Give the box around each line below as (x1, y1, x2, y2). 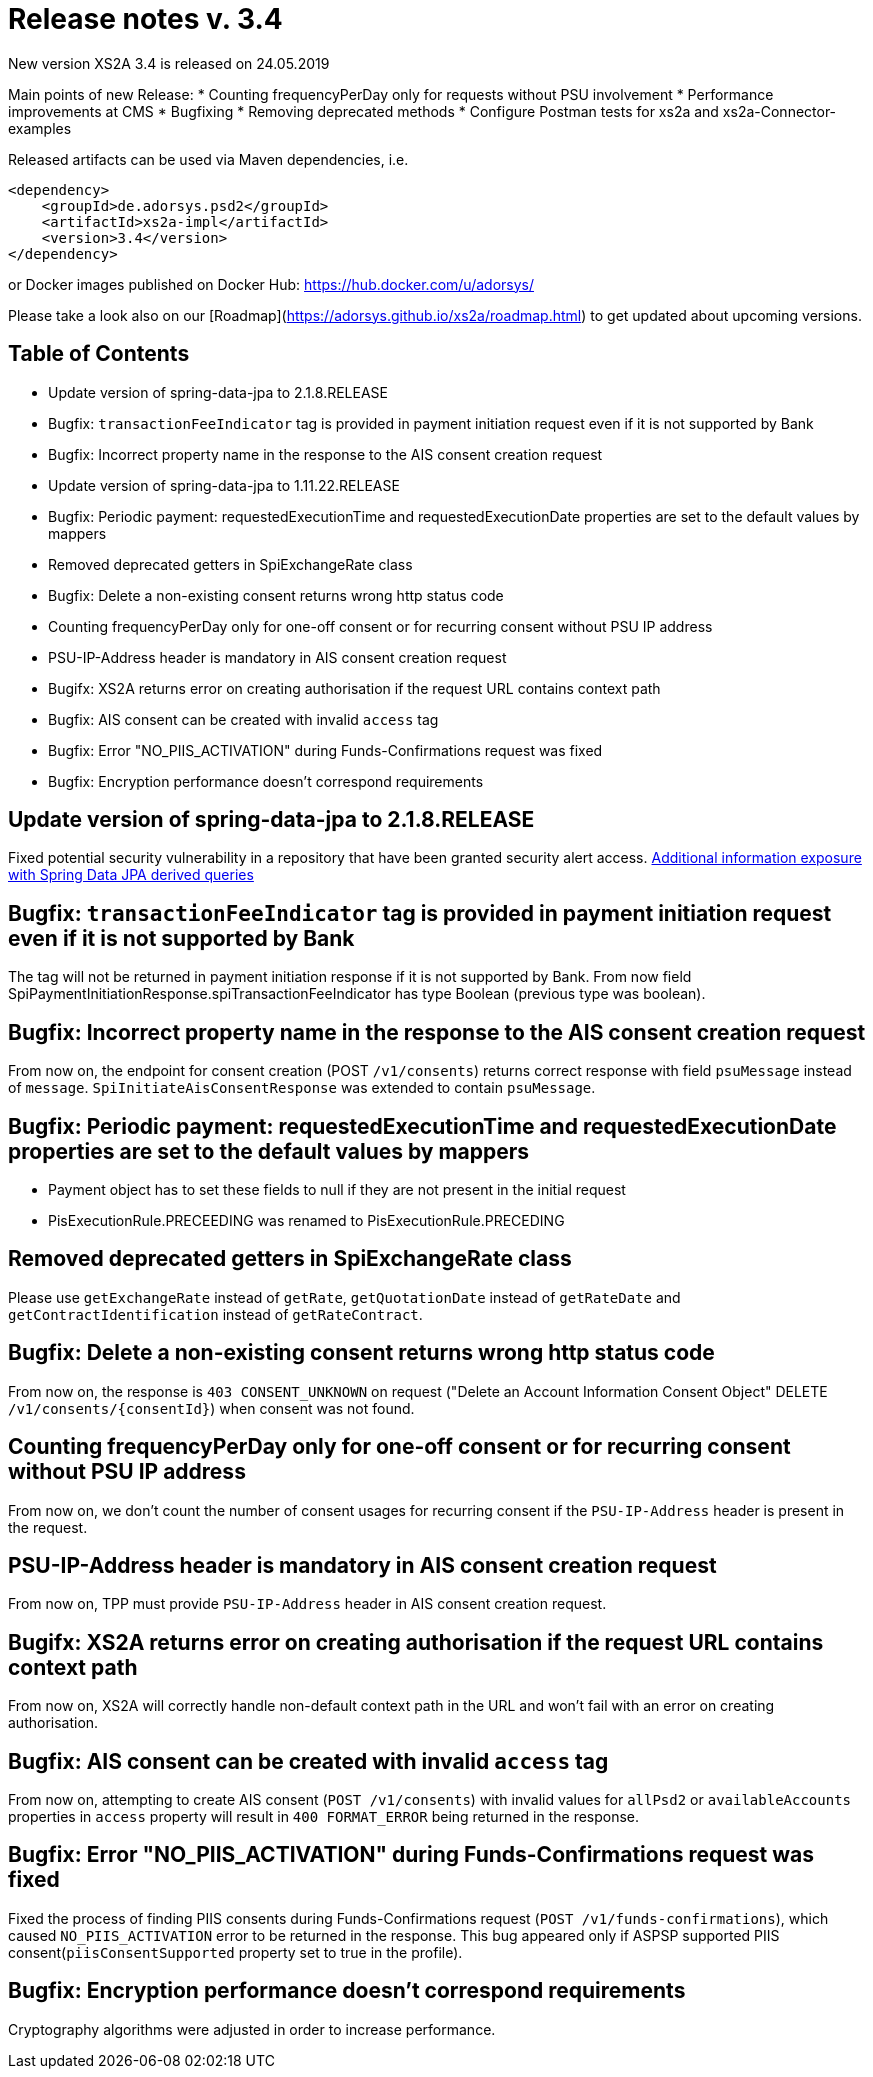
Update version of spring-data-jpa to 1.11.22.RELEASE (48, 476, 400, 494)
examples (8, 119, 72, 137)
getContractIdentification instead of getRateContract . (8, 1305, 423, 1323)
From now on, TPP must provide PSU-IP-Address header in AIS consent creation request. (8, 1595, 607, 1613)
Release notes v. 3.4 (8, 2, 283, 36)
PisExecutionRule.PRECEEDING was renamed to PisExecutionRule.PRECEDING (48, 1211, 565, 1229)
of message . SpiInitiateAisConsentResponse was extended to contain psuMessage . (8, 1079, 596, 1097)
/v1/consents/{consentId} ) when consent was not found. (8, 1399, 415, 1417)
